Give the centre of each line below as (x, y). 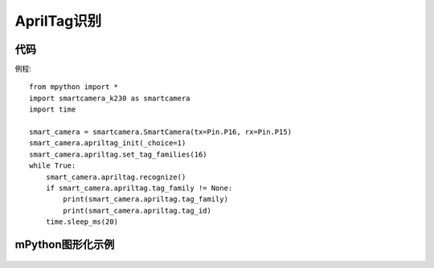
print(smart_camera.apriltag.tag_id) (137, 210)
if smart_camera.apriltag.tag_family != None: (139, 188)
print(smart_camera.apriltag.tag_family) (146, 199)
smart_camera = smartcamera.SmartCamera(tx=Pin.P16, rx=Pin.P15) (161, 132)
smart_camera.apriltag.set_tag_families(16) (119, 154)
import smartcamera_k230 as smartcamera (110, 98)
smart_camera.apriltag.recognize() (116, 177)
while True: (53, 166)
